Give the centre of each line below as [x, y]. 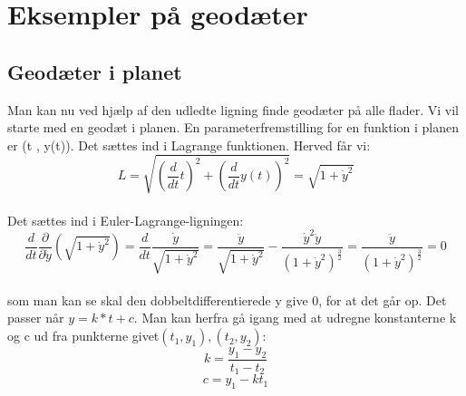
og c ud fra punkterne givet [83, 336]
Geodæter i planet [95, 71]
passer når [36, 318]
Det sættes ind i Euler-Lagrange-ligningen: [126, 220]
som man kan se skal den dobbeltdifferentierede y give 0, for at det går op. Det [227, 299]
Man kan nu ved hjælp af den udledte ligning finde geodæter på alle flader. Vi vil [233, 109]
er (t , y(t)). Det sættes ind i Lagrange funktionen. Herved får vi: [189, 145]
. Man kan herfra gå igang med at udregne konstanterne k [295, 318]
